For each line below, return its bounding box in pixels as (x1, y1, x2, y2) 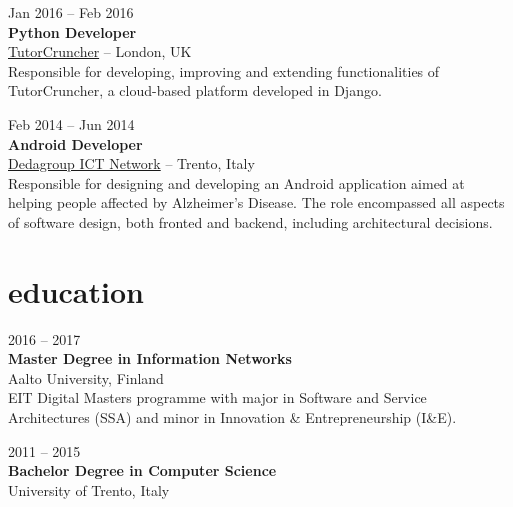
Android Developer (8, 133, 143, 154)
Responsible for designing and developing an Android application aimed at (8, 172, 465, 193)
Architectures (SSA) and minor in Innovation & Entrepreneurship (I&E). (8, 407, 457, 428)
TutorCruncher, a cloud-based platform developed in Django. (8, 80, 382, 101)
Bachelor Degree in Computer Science (8, 460, 277, 481)
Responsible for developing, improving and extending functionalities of (8, 60, 440, 81)
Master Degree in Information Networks (8, 348, 292, 369)
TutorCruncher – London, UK (8, 41, 192, 62)
